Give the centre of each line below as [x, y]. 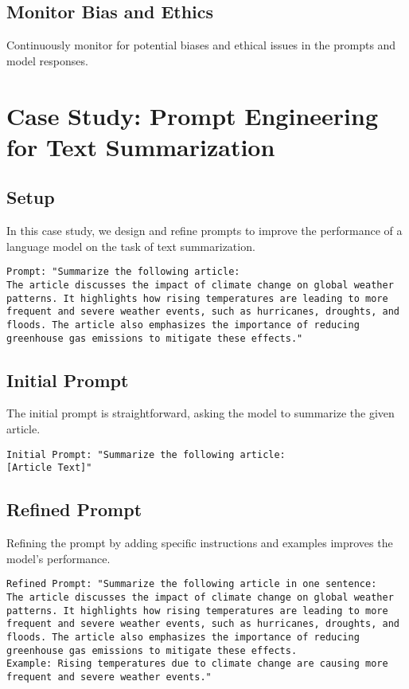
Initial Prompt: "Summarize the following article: [146, 454]
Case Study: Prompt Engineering [192, 115]
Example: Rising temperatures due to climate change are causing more [197, 664]
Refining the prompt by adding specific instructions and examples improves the [200, 543]
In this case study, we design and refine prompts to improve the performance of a [204, 231]
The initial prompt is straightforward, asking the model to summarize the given [201, 413]
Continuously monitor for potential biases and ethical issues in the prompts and [201, 45]
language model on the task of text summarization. [131, 246]
